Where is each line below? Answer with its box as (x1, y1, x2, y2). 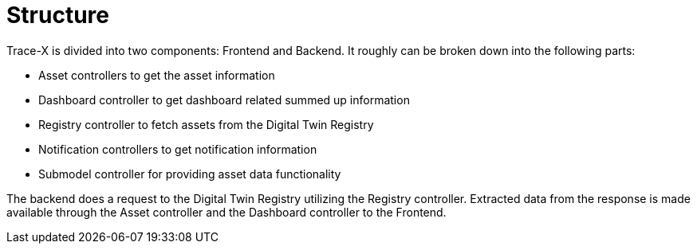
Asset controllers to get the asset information (38, 68, 275, 82)
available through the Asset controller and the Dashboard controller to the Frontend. (6, 205, 447, 219)
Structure (6, 2, 109, 29)
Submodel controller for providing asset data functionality (38, 166, 341, 181)
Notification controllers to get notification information (38, 142, 317, 156)
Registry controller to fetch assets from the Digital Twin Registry (38, 117, 374, 131)
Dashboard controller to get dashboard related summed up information (38, 92, 410, 107)
